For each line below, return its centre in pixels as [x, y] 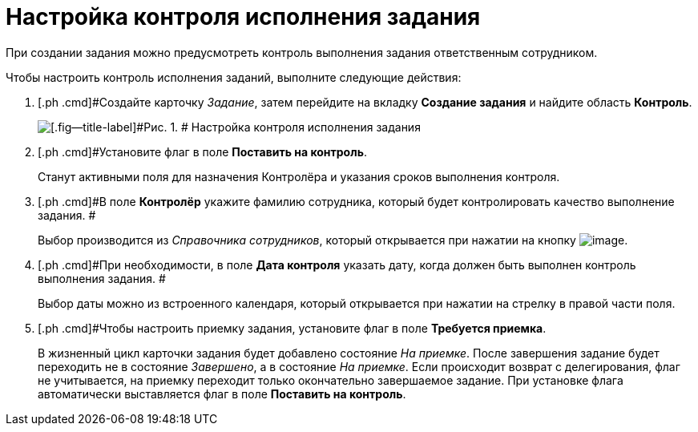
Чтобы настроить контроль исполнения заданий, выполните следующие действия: [234, 77]
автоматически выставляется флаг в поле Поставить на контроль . [222, 394]
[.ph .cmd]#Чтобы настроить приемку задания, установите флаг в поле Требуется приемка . [292, 328]
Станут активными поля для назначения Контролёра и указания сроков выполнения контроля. [299, 176]
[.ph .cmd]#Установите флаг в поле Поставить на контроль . [202, 151]
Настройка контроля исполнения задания [243, 17]
